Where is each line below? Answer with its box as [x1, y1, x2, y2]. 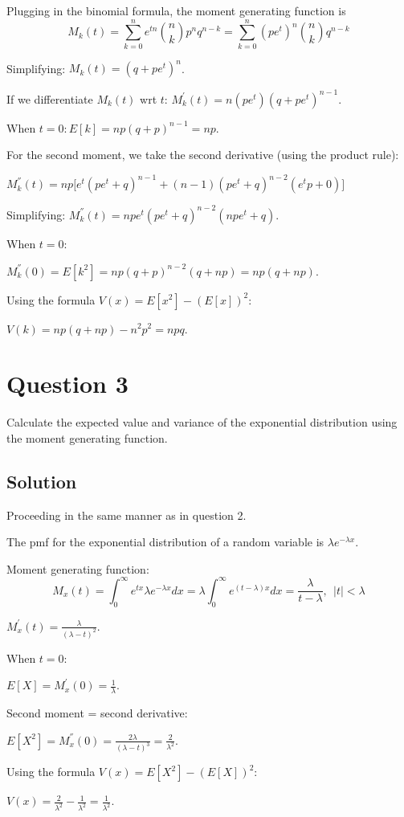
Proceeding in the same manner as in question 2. [6, 506, 247, 523]
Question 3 [6, 367, 129, 400]
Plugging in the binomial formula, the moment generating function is [6, 2, 346, 18]
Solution [6, 468, 77, 493]
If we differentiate [6, 90, 93, 107]
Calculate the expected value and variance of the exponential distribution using [6, 414, 398, 431]
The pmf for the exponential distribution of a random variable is [6, 533, 324, 550]
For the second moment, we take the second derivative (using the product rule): [6, 146, 399, 163]
